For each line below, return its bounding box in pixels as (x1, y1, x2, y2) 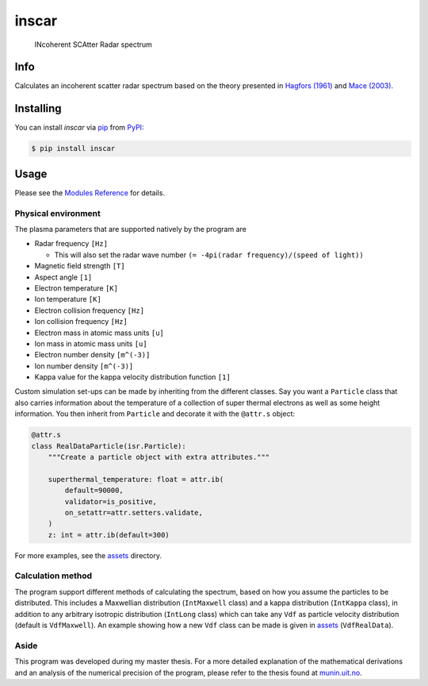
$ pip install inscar (31, 144, 116, 153)
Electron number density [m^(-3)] (34, 350, 151, 360)
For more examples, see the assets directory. (14, 550, 162, 560)
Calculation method (14, 570, 93, 581)
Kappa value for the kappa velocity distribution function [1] (34, 372, 231, 382)
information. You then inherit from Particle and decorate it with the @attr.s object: (14, 409, 295, 418)
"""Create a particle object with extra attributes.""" (48, 453, 270, 461)
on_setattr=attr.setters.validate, (64, 508, 204, 517)
